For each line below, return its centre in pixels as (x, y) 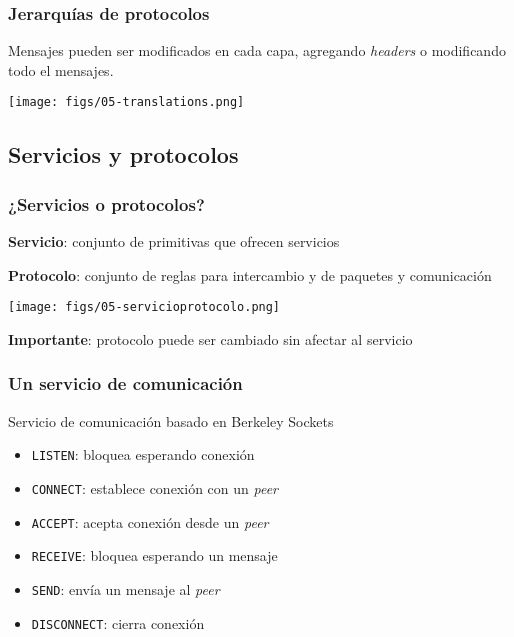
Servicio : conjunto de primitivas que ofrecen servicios (174, 241)
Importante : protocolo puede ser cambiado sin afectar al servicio (210, 338)
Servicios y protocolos (123, 154)
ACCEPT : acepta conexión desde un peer (150, 521)
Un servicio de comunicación (125, 383)
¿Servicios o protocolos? (106, 203)
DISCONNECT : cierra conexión (118, 622)
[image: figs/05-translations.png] (126, 102)
